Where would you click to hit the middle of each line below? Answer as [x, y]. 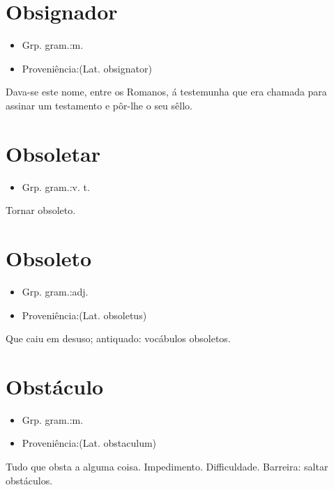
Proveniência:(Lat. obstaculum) [89, 443]
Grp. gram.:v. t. [56, 186]
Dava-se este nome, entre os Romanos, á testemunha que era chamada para [166, 92]
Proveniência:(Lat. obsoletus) [84, 315]
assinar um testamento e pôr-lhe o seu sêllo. [99, 105]
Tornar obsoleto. [41, 210]
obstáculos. [29, 480]
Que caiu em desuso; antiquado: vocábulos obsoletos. [118, 338]
